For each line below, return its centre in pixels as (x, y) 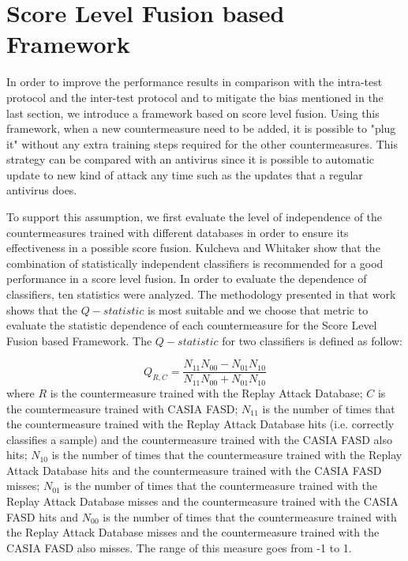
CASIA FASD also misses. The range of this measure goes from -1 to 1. (179, 547)
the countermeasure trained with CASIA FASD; (122, 408)
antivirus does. (42, 190)
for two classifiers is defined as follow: (312, 340)
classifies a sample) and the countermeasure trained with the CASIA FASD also (199, 439)
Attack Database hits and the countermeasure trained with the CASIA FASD (194, 470)
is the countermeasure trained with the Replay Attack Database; (206, 392)
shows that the (42, 309)
